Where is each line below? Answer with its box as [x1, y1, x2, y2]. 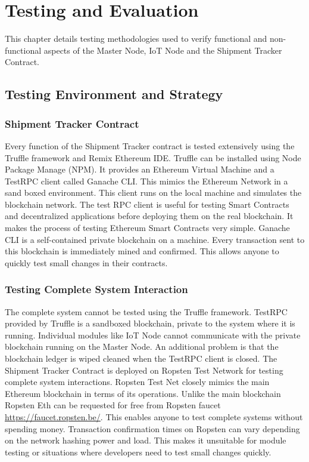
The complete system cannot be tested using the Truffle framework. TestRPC [5, 305, 288, 318]
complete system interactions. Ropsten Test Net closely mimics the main [5, 375, 270, 388]
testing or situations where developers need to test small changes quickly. [5, 445, 271, 458]
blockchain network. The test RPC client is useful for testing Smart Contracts [5, 198, 289, 210]
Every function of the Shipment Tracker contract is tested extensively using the [5, 139, 295, 152]
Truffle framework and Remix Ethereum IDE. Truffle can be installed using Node [5, 151, 301, 164]
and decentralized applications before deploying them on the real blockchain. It [5, 210, 294, 222]
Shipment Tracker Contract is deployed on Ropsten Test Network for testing [5, 364, 283, 376]
